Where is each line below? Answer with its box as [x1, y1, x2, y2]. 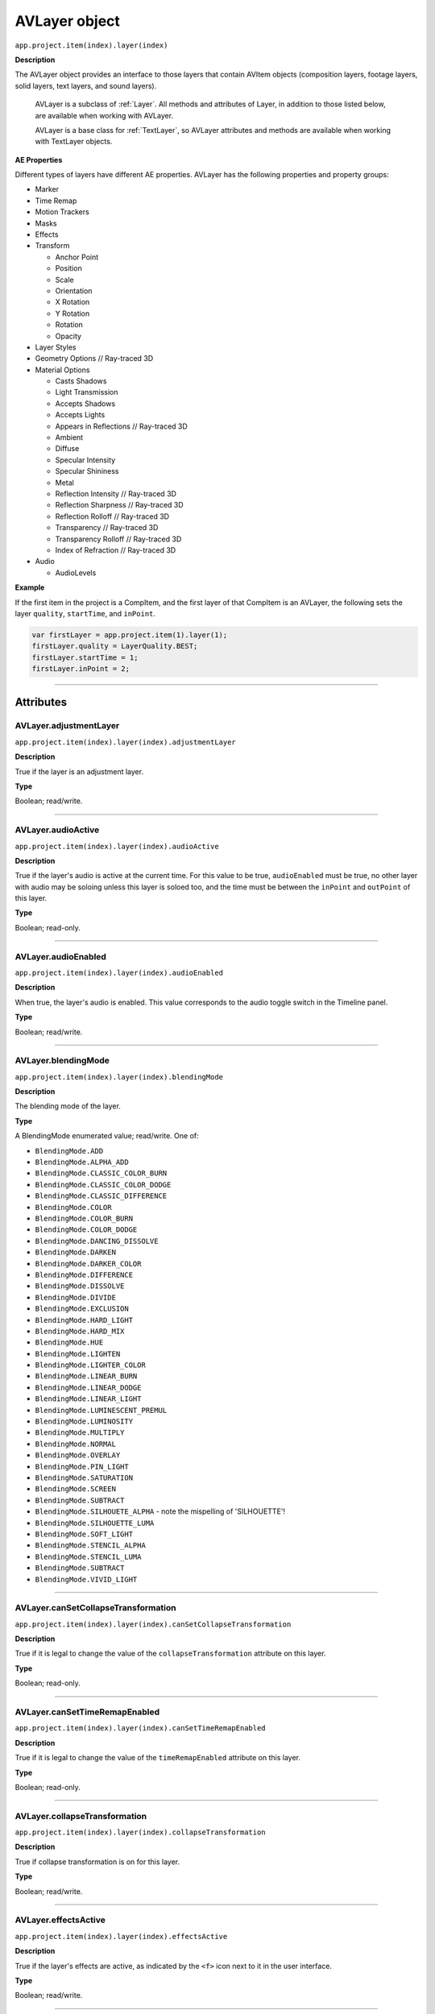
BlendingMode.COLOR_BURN [35, 1214, 133, 1223]
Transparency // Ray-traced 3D [55, 523, 159, 533]
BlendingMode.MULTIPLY [35, 1428, 125, 1437]
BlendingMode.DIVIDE [35, 1293, 117, 1302]
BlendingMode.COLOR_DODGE [35, 1225, 138, 1234]
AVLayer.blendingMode [14, 1055, 110, 1067]
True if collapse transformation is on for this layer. [14, 1857, 180, 1867]
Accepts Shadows [55, 399, 116, 408]
